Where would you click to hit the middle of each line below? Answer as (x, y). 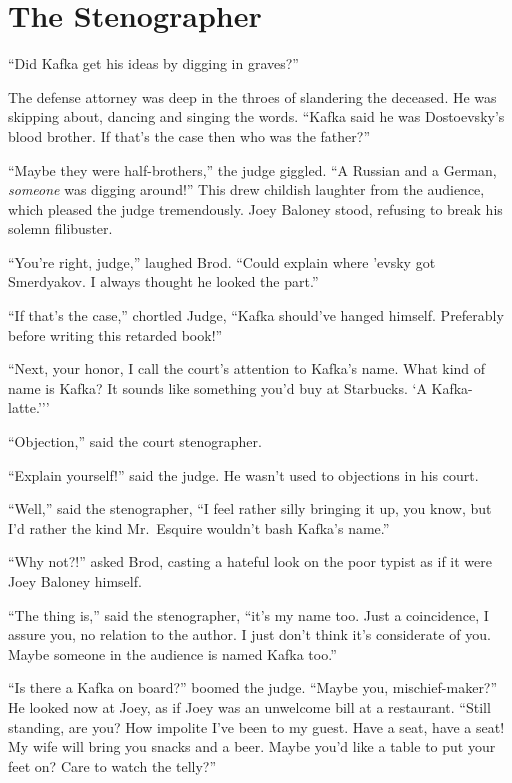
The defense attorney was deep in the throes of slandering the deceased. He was (252, 96)
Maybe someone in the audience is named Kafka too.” (172, 653)
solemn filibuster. (60, 228)
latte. (23, 407)
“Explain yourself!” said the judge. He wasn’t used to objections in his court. (243, 474)
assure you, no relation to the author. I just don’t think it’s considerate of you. (249, 634)
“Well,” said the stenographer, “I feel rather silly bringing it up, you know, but (250, 508)
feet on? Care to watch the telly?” (112, 765)
